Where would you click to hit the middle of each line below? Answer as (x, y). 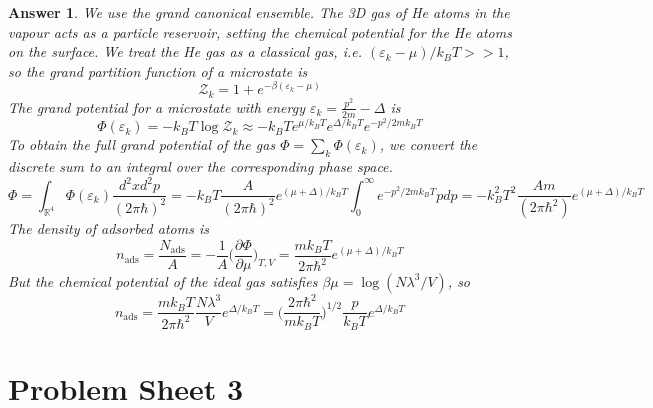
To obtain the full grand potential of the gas (142, 144)
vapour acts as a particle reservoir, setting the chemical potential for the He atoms (260, 31)
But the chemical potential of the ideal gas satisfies (163, 280)
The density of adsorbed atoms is (108, 228)
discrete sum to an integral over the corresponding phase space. (200, 166)
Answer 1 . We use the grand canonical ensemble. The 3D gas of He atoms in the (259, 12)
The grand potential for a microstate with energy (156, 106)
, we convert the (428, 144)
